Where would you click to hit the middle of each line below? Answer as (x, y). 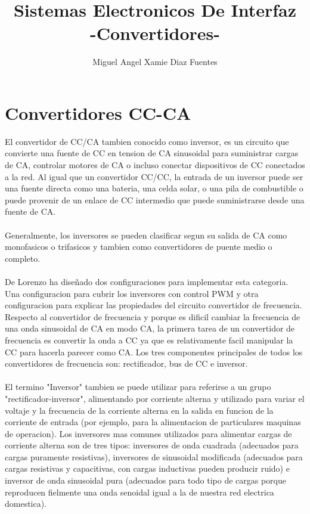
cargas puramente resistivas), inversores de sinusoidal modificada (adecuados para (154, 456)
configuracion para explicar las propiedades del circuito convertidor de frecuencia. (154, 305)
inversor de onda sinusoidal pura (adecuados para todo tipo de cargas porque (145, 480)
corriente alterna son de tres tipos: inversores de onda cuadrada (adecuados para (152, 445)
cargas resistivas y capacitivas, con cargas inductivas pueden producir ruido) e (147, 468)
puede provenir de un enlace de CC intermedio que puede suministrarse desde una (155, 199)
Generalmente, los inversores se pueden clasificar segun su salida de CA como (146, 235)
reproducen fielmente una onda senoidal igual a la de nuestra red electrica (139, 492)
